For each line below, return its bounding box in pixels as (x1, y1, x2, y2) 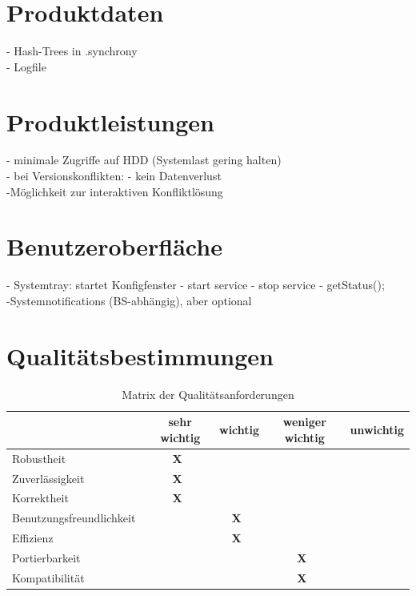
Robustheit (12, 449, 66, 466)
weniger (282, 413, 326, 430)
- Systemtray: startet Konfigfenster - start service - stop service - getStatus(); (6, 276, 385, 293)
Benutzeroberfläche (6, 230, 222, 263)
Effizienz (12, 530, 54, 546)
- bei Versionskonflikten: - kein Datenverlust (6, 167, 222, 184)
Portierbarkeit (12, 549, 81, 566)
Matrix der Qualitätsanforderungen (122, 385, 294, 402)
